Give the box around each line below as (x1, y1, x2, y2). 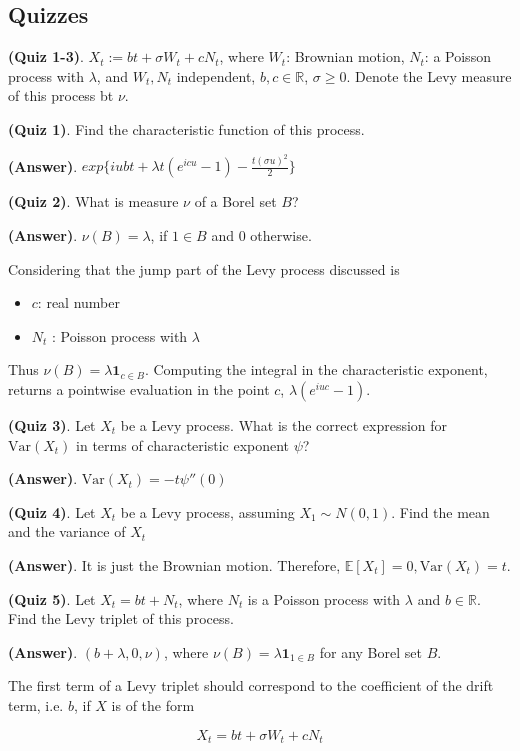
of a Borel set (194, 191, 277, 212)
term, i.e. (8, 694, 64, 715)
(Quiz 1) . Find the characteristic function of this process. (8, 118, 365, 139)
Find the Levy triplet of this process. (8, 608, 234, 629)
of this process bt (8, 85, 114, 106)
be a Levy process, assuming (120, 501, 295, 522)
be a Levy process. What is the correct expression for (120, 415, 448, 436)
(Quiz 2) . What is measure (8, 191, 179, 212)
